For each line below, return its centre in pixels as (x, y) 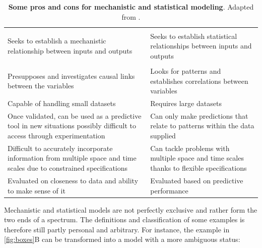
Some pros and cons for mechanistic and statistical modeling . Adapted (131, 7)
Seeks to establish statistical (194, 36)
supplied (163, 136)
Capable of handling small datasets (62, 103)
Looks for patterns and (186, 70)
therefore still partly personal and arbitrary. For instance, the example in (117, 229)
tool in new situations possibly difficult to (72, 126)
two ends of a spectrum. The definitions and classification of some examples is (124, 219)
